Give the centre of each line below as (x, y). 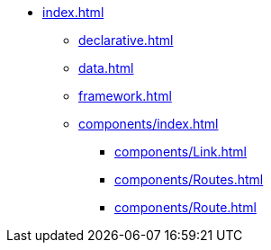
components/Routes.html (189, 179)
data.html (106, 68)
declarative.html (126, 40)
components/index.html (149, 124)
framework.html (125, 96)
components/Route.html (185, 207)
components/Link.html (181, 152)
